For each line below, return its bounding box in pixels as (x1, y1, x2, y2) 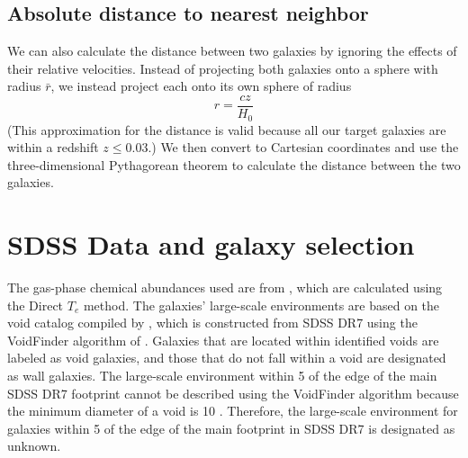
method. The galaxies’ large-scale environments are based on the (83, 295, 440, 314)
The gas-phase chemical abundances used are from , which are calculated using (7, 278, 443, 296)
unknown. (7, 436, 61, 455)
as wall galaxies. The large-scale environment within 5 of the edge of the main (7, 365, 437, 384)
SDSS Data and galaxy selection (7, 226, 415, 263)
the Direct (7, 295, 64, 314)
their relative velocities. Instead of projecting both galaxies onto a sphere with (7, 58, 438, 77)
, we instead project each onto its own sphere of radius (50, 76, 352, 95)
